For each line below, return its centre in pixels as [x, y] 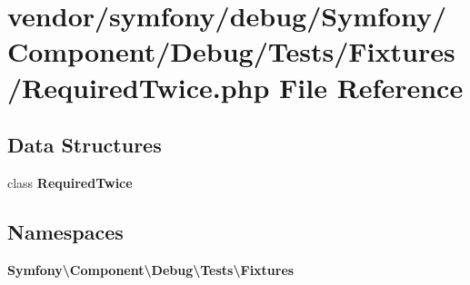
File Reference [371, 87]
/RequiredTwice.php [139, 87]
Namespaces [65, 231]
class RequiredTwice [70, 182]
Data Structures [85, 145]
